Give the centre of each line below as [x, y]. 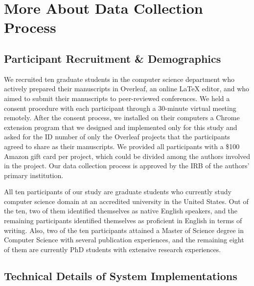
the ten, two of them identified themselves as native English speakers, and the [121, 211]
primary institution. [34, 175]
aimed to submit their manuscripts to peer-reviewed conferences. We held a [117, 98]
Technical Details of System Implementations [121, 275]
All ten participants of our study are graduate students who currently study [118, 192]
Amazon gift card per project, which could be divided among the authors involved [127, 156]
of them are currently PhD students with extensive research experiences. [113, 249]
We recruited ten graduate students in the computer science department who [119, 79]
